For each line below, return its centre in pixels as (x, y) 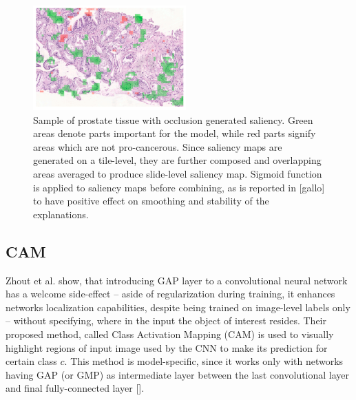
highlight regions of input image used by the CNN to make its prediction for (167, 347)
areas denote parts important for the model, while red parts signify (175, 133)
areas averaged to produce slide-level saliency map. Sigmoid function (178, 173)
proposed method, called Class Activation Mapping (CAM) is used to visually (170, 334)
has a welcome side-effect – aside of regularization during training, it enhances (170, 294)
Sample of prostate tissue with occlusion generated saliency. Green (173, 119)
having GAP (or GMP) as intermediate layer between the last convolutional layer (178, 374)
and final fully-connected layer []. (75, 388)
